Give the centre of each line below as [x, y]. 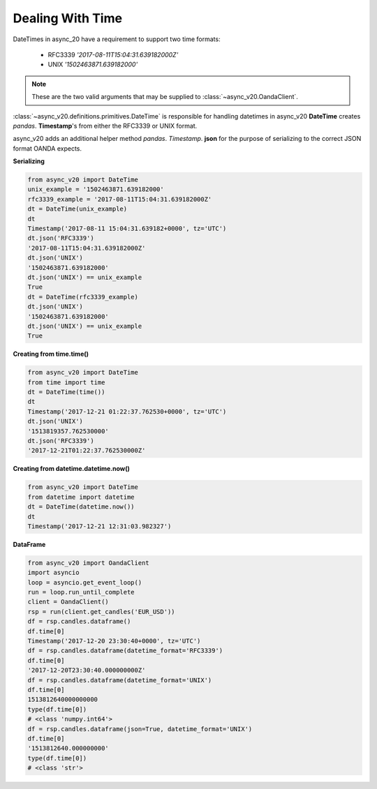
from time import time [66, 382]
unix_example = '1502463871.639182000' [96, 189]
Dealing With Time [67, 18]
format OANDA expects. [47, 148]
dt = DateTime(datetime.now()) [81, 507]
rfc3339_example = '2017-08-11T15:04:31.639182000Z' [120, 199]
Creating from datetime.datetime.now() [72, 469]
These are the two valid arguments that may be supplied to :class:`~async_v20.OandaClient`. [165, 97]
